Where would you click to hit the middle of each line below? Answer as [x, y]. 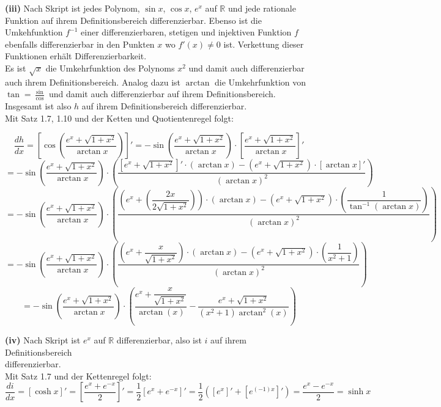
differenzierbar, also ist [159, 340]
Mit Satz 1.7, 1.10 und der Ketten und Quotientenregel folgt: [119, 118]
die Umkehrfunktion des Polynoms [110, 68]
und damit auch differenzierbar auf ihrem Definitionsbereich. [162, 94]
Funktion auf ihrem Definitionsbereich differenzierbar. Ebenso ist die [133, 20]
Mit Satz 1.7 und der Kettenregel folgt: [78, 376]
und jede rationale [262, 8]
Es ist [16, 68]
